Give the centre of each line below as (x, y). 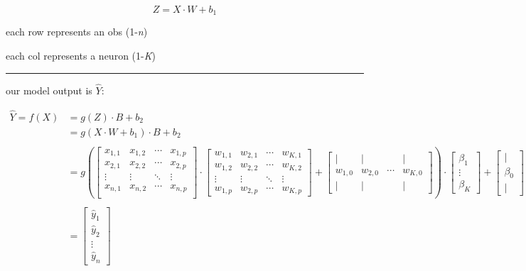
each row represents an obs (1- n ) (77, 32)
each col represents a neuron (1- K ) (81, 56)
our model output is (49, 90)
